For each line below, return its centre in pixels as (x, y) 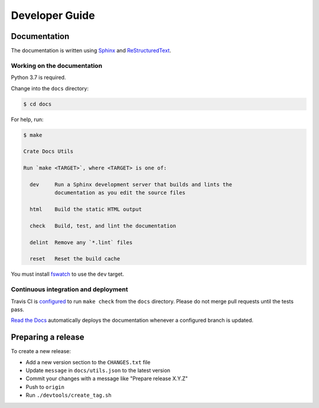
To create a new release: (41, 351)
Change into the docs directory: (50, 88)
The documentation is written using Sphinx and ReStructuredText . (91, 51)
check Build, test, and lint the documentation (103, 226)
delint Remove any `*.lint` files (81, 242)
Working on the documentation (57, 66)
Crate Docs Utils (48, 151)
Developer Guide (53, 15)
